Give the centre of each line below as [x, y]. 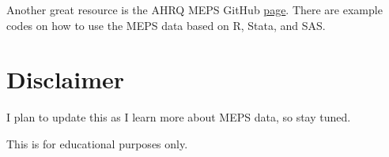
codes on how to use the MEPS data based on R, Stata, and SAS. [166, 25]
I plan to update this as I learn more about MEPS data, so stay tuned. [179, 117]
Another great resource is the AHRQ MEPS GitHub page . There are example [194, 9]
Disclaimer [66, 79]
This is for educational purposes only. [97, 143]
